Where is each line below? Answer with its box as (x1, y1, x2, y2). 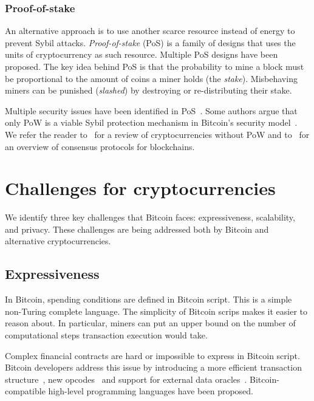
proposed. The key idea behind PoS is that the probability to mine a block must (5, 60, 304, 72)
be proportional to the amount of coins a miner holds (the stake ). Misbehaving (5, 72, 298, 84)
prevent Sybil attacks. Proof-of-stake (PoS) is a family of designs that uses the (5, 36, 296, 49)
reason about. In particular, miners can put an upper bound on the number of (5, 317, 296, 329)
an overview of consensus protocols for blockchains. (5, 140, 195, 153)
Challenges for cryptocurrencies (5, 176, 276, 200)
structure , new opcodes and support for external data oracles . (5, 372, 247, 385)
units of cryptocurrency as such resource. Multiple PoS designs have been (5, 48, 278, 61)
